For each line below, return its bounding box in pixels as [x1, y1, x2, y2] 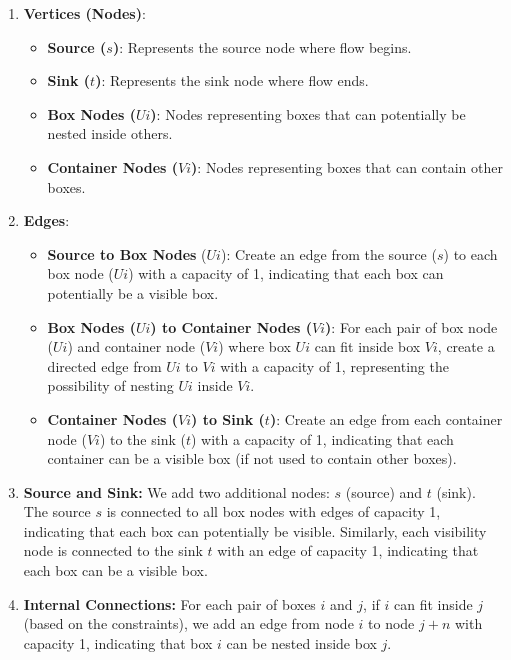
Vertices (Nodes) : [23, 3, 146, 23]
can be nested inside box [226, 632, 377, 653]
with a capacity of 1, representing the [220, 355, 449, 376]
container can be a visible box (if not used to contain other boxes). [47, 448, 457, 469]
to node [368, 613, 415, 634]
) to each [443, 243, 498, 264]
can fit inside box [314, 336, 421, 357]
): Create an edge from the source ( [220, 243, 437, 264]
